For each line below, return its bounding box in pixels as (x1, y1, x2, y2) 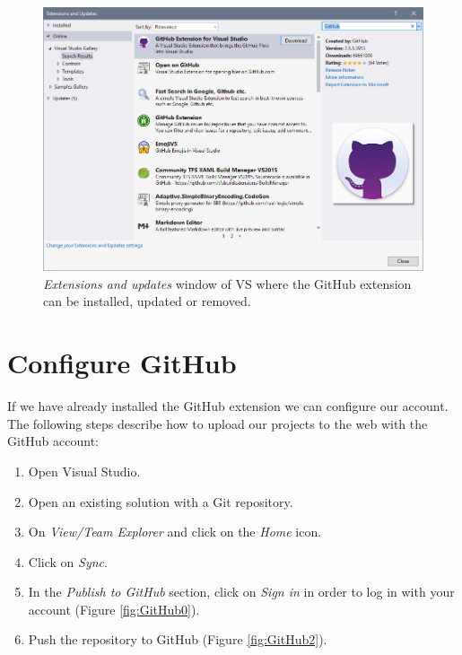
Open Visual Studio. (28, 461, 141, 480)
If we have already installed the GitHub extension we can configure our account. (7, 397, 449, 415)
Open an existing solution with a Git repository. (28, 492, 293, 511)
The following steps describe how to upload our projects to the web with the (7, 414, 428, 432)
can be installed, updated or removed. (43, 292, 251, 310)
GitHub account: (7, 432, 100, 450)
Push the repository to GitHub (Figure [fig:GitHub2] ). (28, 630, 327, 649)
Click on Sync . (28, 552, 108, 571)
